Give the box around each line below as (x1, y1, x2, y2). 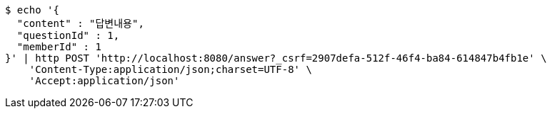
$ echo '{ (5, 4, 59, 16)
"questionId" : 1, (16, 30, 120, 41)
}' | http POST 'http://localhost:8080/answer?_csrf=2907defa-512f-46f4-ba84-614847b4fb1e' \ (5, 52, 547, 64)
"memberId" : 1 (16, 41, 101, 52)
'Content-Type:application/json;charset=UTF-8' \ (29, 64, 312, 75)
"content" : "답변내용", (16, 18, 144, 29)
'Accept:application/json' (29, 75, 180, 86)
